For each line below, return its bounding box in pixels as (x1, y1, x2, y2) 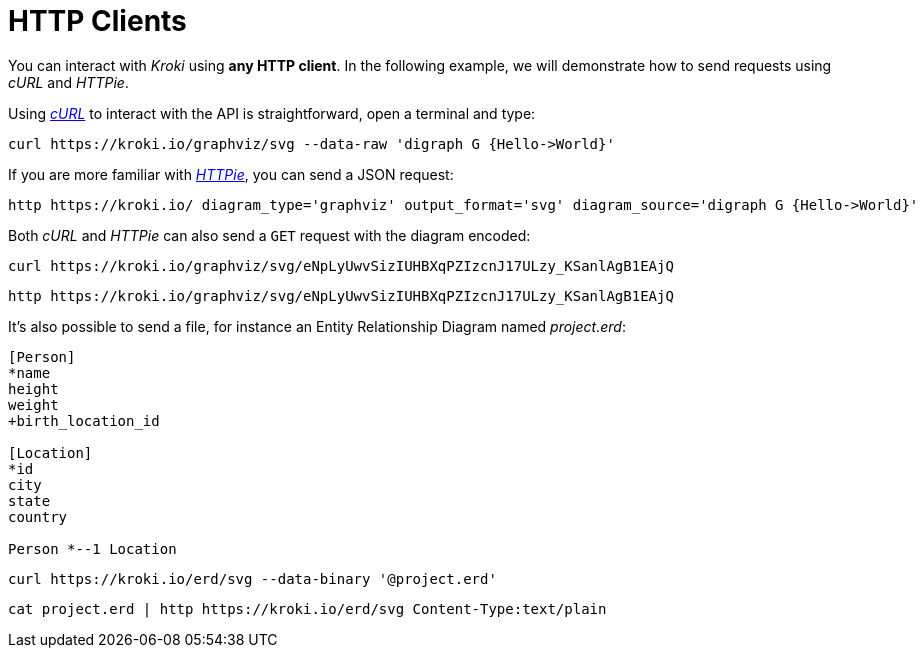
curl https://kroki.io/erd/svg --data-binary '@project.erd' (8, 570, 497, 587)
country (8, 508, 68, 525)
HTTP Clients (8, 4, 187, 38)
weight (8, 396, 59, 413)
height (8, 380, 59, 397)
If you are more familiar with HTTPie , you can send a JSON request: (8, 165, 454, 183)
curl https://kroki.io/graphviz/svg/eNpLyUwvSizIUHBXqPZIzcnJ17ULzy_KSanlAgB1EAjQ (8, 257, 674, 274)
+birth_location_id (8, 412, 160, 429)
